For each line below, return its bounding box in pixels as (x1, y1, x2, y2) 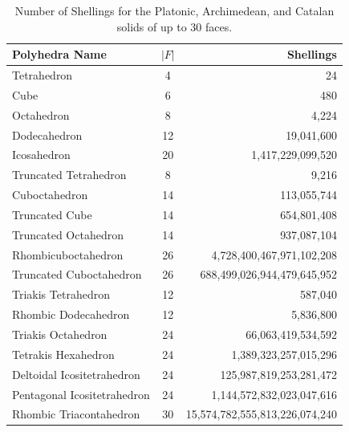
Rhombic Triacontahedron (12, 406, 140, 422)
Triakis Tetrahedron (12, 286, 110, 303)
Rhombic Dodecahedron (12, 306, 130, 323)
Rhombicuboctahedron (12, 246, 124, 263)
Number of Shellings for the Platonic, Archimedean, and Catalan (14, 2, 335, 18)
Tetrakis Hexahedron (12, 345, 115, 362)
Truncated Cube (12, 206, 92, 222)
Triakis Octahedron (12, 326, 108, 342)
